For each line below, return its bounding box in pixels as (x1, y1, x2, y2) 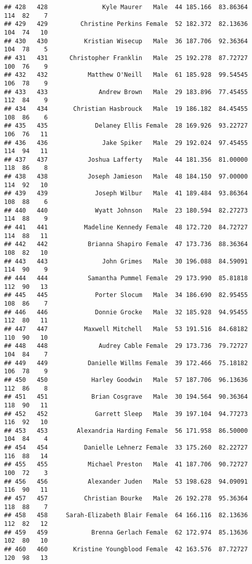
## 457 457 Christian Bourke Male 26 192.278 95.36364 (4, 495, 248, 502)
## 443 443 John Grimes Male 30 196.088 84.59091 (4, 257, 248, 265)
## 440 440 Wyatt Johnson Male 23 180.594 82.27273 (4, 206, 248, 214)
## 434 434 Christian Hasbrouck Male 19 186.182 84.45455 (4, 105, 248, 112)
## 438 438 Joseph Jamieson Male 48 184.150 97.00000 (4, 173, 248, 181)
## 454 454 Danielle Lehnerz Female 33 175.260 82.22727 (4, 444, 248, 452)
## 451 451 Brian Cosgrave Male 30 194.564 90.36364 (4, 393, 248, 401)
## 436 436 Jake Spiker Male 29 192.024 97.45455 (4, 139, 248, 146)
